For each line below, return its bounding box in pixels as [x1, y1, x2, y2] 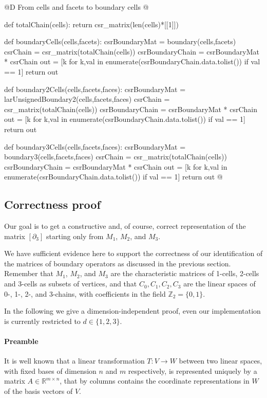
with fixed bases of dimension [4, 365, 97, 376]
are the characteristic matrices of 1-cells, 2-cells [110, 268, 259, 279]
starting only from [46, 230, 104, 241]
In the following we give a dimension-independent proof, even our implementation [4, 305, 261, 316]
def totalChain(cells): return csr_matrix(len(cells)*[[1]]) [4, 19, 179, 29]
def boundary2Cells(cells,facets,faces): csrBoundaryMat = [4, 83, 186, 94]
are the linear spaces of [183, 278, 256, 289]
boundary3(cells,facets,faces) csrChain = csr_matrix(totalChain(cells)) [4, 151, 227, 162]
